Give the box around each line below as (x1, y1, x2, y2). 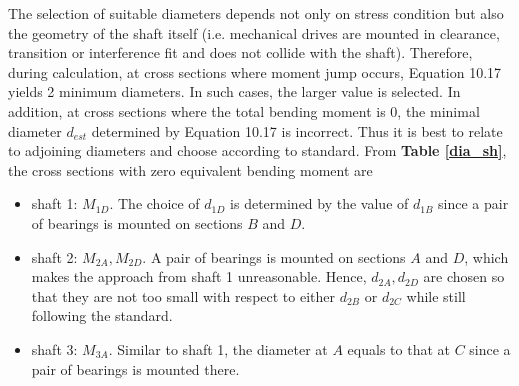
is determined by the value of (230, 193, 409, 214)
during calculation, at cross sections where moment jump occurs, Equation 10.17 (8, 61, 502, 82)
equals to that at (347, 338, 450, 359)
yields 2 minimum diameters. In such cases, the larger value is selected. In (8, 81, 461, 102)
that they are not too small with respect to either (31, 285, 335, 306)
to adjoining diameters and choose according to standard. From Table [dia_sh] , (8, 140, 507, 161)
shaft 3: (31, 338, 78, 359)
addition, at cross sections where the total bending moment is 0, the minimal (8, 100, 480, 121)
